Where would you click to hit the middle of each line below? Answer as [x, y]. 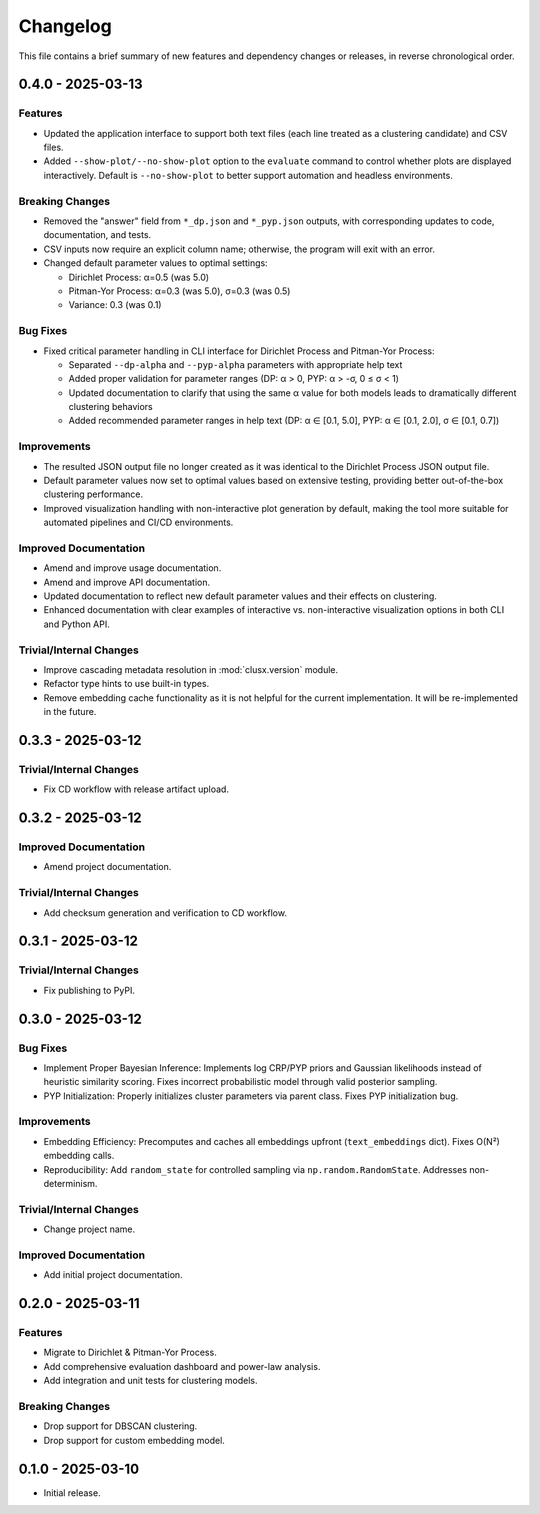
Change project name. [89, 1229]
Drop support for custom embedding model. [134, 1440]
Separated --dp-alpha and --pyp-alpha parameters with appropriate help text [235, 364]
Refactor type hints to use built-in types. [126, 684]
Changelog [65, 26]
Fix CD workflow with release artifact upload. [136, 789]
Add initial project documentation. [113, 1275]
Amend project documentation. [107, 867]
